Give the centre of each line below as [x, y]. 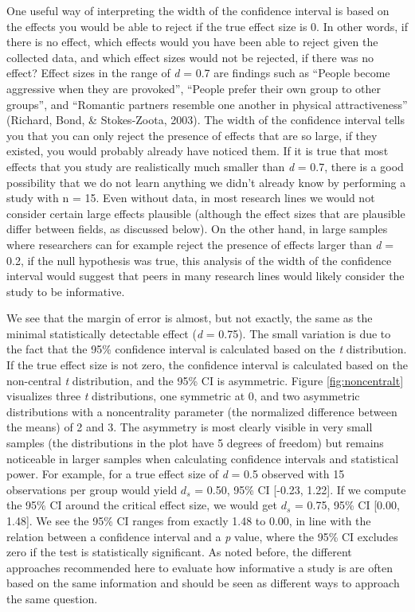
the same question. [52, 598]
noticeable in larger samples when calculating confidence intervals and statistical [203, 458]
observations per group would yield [92, 489]
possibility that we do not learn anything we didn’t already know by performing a [206, 182]
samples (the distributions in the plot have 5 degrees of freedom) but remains [195, 443]
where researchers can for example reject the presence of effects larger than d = [200, 244]
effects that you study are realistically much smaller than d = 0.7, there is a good [205, 166]
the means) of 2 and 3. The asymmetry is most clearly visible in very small [190, 427]
